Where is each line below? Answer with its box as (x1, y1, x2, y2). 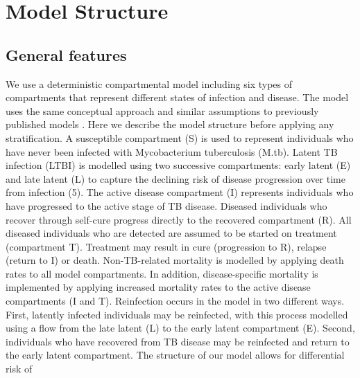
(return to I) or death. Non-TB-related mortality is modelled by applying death (6, 253, 344, 267)
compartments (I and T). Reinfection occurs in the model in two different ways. (6, 294, 345, 308)
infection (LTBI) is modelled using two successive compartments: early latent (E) (6, 158, 351, 172)
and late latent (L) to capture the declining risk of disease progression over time (6, 171, 345, 186)
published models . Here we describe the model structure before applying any (6, 117, 334, 132)
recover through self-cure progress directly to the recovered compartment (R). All (6, 212, 352, 226)
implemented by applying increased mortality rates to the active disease (6, 280, 311, 294)
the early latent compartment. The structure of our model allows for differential (6, 348, 345, 362)
